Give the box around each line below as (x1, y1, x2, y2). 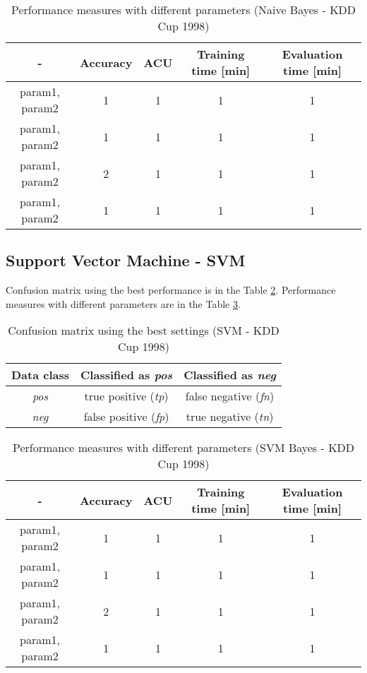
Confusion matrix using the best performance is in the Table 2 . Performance (6, 282, 336, 297)
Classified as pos (80, 367, 173, 383)
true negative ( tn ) (186, 408, 274, 425)
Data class (11, 367, 70, 383)
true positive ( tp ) (84, 388, 169, 405)
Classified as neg (183, 367, 276, 383)
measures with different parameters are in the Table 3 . (6, 296, 241, 311)
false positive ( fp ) (83, 408, 169, 425)
